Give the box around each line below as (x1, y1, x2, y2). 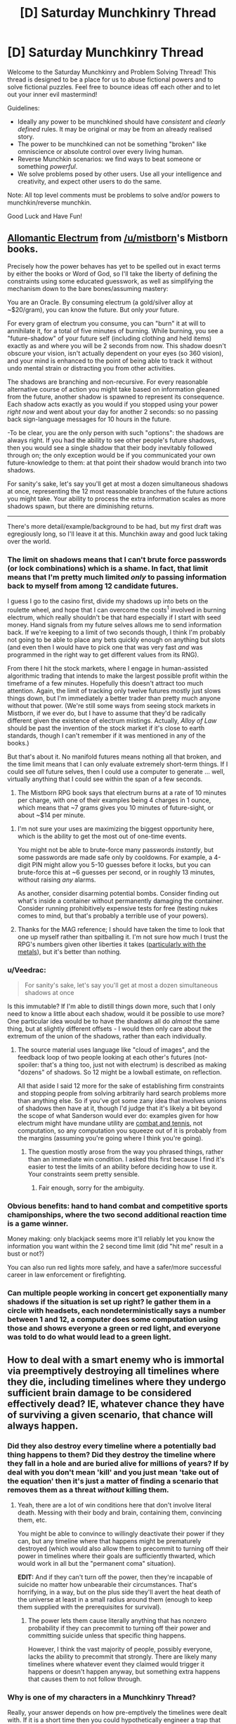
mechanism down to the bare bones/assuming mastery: (7, 284, 169, 292)
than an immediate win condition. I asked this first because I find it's (27, 1155, 225, 1163)
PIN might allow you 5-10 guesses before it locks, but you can (32, 860, 211, 869)
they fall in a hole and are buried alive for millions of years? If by (7, 1458, 230, 1468)
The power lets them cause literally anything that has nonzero (27, 1616, 207, 1625)
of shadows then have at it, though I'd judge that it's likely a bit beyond (17, 1104, 223, 1112)
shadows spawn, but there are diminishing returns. (7, 501, 155, 510)
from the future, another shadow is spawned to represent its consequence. (7, 392, 225, 401)
